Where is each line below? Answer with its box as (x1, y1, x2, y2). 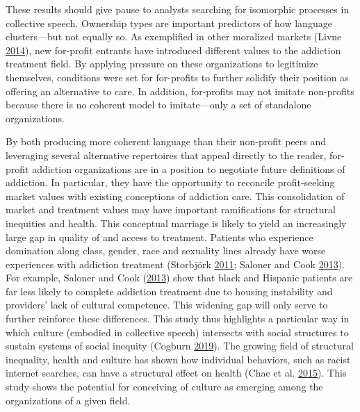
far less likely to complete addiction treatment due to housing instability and (6, 283, 333, 298)
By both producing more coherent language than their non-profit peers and (6, 134, 327, 149)
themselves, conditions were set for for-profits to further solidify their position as (6, 69, 349, 84)
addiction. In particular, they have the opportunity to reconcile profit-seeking (6, 175, 335, 190)
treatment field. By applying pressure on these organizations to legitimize (6, 56, 318, 71)
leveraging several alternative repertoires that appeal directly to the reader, (6, 147, 327, 162)
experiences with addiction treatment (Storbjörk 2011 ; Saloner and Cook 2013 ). (6, 256, 345, 271)
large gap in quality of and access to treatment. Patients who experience (6, 229, 313, 244)
